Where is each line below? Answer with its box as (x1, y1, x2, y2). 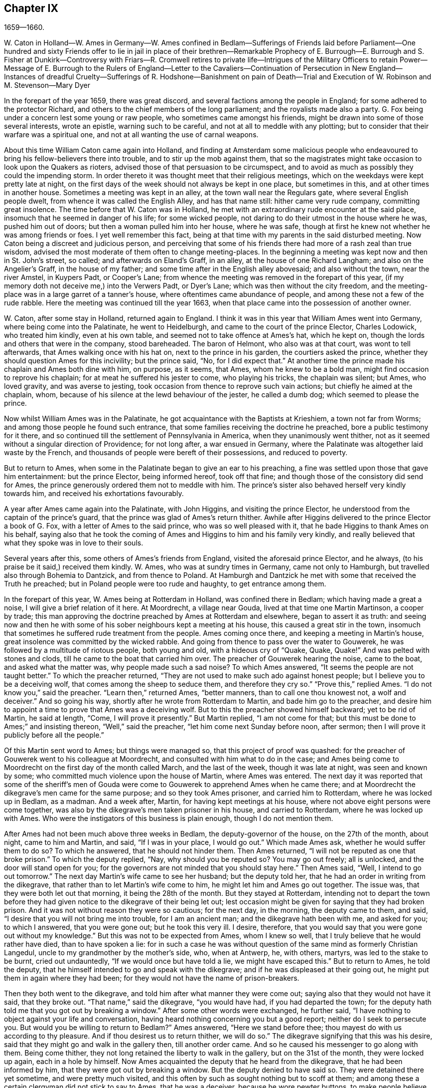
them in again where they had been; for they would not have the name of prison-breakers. (4, 974, 299, 983)
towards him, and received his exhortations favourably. (4, 489, 184, 498)
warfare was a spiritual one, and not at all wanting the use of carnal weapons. (4, 130, 259, 139)
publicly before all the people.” (4, 731, 104, 740)
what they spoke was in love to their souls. (4, 539, 144, 547)
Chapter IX (4, 2, 58, 14)
